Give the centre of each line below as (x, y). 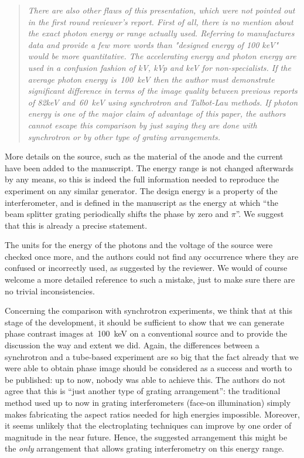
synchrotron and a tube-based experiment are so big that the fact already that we (152, 356)
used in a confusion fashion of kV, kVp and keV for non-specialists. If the (159, 67)
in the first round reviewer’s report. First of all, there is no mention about (160, 21)
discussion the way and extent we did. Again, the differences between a (132, 345)
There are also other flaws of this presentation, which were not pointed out (161, 10)
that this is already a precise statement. (76, 225)
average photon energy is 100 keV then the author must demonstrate (151, 79)
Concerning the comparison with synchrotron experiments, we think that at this (148, 311)
